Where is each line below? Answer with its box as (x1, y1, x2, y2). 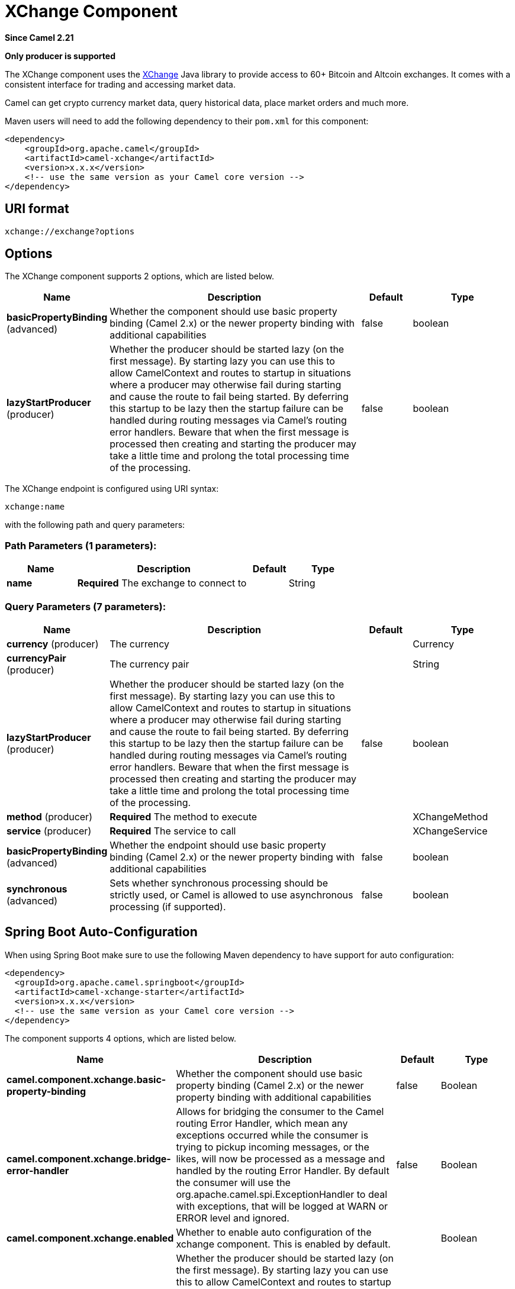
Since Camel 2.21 (5, 32, 74, 43)
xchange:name (5, 502, 65, 512)
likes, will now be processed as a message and (176, 1152, 385, 1165)
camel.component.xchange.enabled (7, 1232, 174, 1244)
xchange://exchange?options (5, 226, 135, 236)
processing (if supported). (110, 900, 226, 913)
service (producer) (7, 824, 92, 837)
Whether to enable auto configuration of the (176, 1226, 372, 1238)
